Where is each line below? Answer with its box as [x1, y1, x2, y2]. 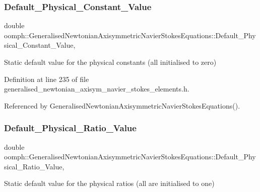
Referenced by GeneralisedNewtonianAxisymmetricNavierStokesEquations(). [4, 100, 240, 111]
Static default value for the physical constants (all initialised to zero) [4, 57, 217, 67]
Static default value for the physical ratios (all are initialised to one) [4, 178, 215, 188]
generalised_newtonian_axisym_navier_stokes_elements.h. [4, 83, 189, 94]
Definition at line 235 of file [4, 73, 89, 84]
